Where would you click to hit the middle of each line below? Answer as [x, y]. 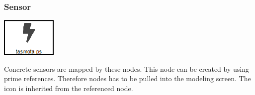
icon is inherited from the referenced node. [69, 88]
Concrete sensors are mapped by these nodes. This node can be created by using [127, 69]
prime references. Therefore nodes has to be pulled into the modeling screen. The [127, 78]
